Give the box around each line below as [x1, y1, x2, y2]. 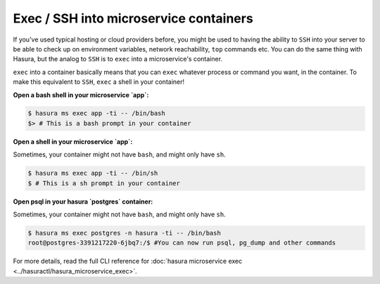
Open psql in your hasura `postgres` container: [13, 197, 153, 206]
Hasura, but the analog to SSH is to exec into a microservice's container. [13, 55, 223, 63]
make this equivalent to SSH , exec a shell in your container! [13, 78, 185, 86]
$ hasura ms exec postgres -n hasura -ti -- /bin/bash [27, 229, 221, 237]
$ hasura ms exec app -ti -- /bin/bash [27, 109, 165, 118]
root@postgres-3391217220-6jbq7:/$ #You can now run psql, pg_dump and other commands [27, 239, 336, 247]
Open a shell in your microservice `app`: [13, 137, 133, 146]
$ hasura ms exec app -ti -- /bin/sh [27, 169, 158, 178]
